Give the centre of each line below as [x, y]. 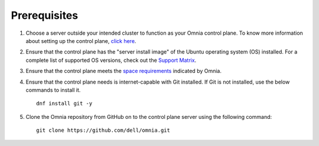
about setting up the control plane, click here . [81, 41]
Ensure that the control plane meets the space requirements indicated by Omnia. [123, 71]
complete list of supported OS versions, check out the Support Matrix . [111, 60]
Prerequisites [45, 15]
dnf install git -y [64, 104]
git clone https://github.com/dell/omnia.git [103, 130]
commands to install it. [53, 90]
